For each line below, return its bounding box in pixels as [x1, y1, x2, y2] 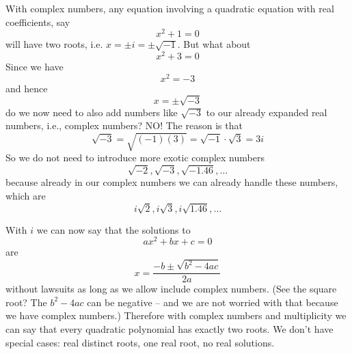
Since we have [5, 59, 64, 73]
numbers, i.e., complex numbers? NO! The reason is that [5, 118, 243, 133]
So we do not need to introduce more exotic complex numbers [5, 150, 265, 165]
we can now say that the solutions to [36, 222, 191, 236]
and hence [5, 81, 48, 95]
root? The [5, 295, 47, 309]
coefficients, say [5, 14, 70, 29]
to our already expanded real [206, 105, 327, 119]
